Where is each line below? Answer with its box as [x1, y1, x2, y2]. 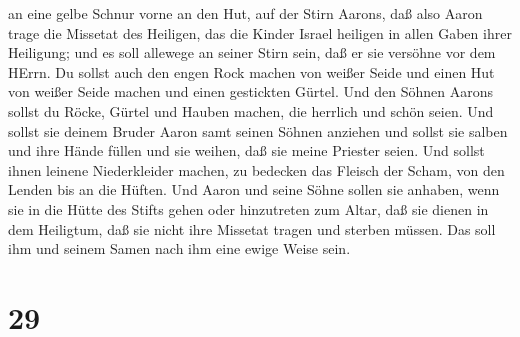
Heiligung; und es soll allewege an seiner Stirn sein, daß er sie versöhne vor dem [8, 42, 496, 63]
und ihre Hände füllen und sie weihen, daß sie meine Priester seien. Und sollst [8, 140, 485, 161]
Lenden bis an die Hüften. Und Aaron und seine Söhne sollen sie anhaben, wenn [8, 179, 500, 200]
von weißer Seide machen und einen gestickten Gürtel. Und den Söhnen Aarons [8, 81, 493, 102]
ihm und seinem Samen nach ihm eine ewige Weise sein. [8, 238, 351, 259]
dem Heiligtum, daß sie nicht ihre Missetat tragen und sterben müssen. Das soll [8, 218, 496, 239]
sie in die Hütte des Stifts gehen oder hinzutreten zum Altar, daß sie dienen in [8, 198, 489, 219]
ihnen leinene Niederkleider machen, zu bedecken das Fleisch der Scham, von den [8, 159, 505, 180]
